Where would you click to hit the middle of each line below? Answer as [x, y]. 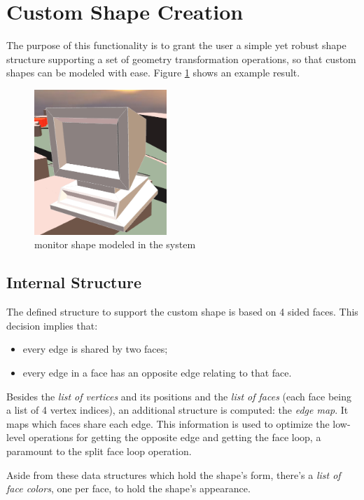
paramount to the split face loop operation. [99, 451]
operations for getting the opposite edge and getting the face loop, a [175, 437]
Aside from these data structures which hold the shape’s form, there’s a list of [174, 474]
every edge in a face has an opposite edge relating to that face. [157, 372]
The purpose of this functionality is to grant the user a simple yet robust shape [176, 45]
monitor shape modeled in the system [115, 244]
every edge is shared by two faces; [95, 349]
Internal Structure [74, 282]
